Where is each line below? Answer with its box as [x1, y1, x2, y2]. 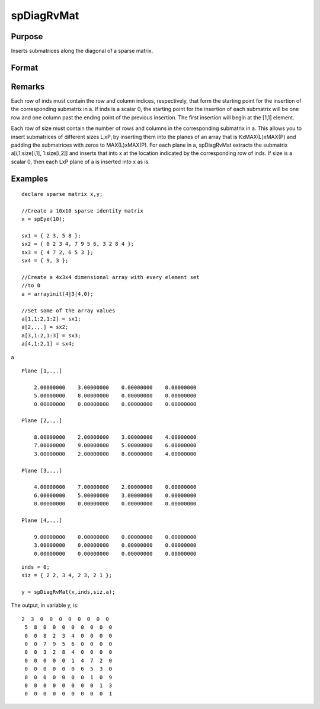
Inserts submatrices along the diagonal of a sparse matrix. [11, 48, 153, 55]
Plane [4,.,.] [21, 517, 62, 524]
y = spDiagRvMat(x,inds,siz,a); [21, 588, 116, 596]
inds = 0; [21, 564, 50, 570]
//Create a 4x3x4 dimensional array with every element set [21, 274, 200, 281]
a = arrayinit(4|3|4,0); [21, 290, 94, 297]
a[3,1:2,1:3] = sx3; [21, 332, 81, 338]
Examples [11, 173, 49, 183]
